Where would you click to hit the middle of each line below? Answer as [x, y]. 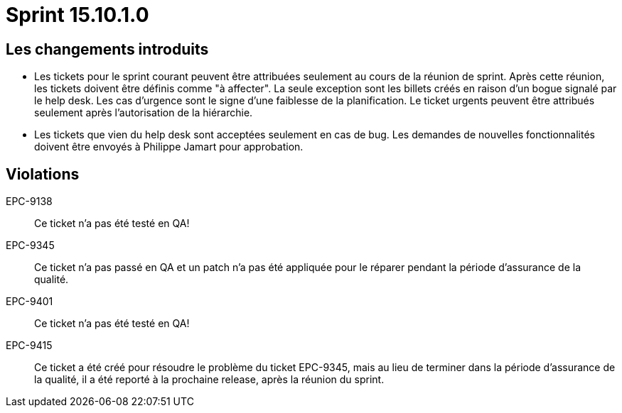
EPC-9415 [29, 346]
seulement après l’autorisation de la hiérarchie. [144, 113]
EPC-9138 [29, 202]
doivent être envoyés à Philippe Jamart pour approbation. [169, 147]
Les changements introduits [107, 49]
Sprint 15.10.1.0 [77, 15]
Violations [43, 174]
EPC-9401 [30, 302]
